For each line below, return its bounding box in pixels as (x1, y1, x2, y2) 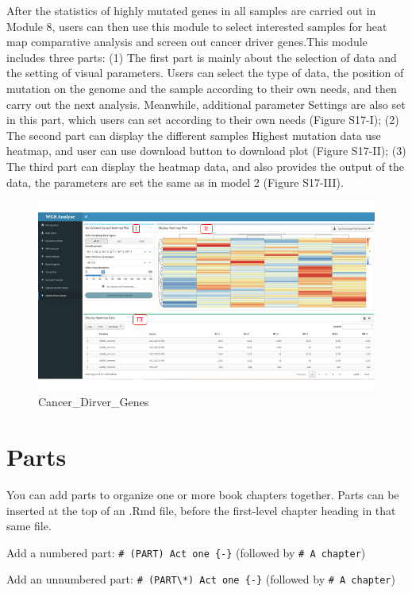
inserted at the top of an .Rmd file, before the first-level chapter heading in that (6, 502, 396, 518)
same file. (6, 517, 52, 534)
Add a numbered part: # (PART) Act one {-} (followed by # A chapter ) (6, 544, 366, 560)
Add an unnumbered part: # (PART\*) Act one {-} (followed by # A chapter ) (6, 571, 395, 587)
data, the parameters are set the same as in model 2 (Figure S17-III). (6, 173, 344, 190)
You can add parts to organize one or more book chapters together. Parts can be (6, 486, 399, 502)
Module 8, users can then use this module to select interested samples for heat (6, 17, 387, 34)
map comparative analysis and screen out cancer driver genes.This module (6, 33, 368, 50)
